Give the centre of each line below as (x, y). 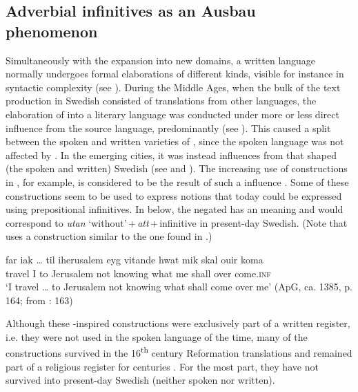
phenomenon (52, 31)
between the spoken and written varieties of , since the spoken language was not (175, 141)
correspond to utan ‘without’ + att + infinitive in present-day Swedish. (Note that (177, 222)
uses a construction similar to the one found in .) (109, 236)
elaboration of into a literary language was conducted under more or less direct (172, 114)
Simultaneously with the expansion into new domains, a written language (161, 60)
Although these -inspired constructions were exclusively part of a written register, (178, 323)
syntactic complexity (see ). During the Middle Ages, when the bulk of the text (173, 87)
